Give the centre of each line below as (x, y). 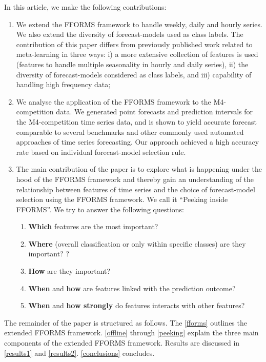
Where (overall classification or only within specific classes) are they (137, 243)
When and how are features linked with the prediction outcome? (132, 288)
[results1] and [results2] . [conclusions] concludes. (79, 353)
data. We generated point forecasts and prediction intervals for (155, 112)
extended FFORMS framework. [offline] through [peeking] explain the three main (131, 333)
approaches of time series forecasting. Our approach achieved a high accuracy (138, 142)
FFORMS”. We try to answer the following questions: (100, 209)
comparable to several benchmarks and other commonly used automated (130, 132)
